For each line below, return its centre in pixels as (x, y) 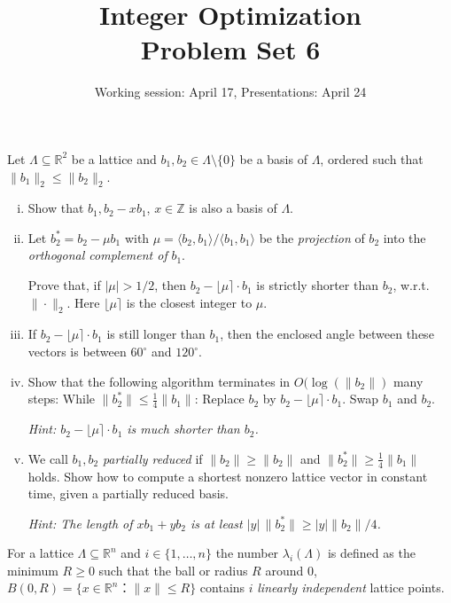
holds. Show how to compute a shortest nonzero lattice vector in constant (228, 476)
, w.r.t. (411, 285)
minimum (33, 570)
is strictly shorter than (317, 285)
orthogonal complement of (97, 255)
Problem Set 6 (230, 49)
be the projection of (312, 237)
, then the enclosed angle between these (327, 334)
